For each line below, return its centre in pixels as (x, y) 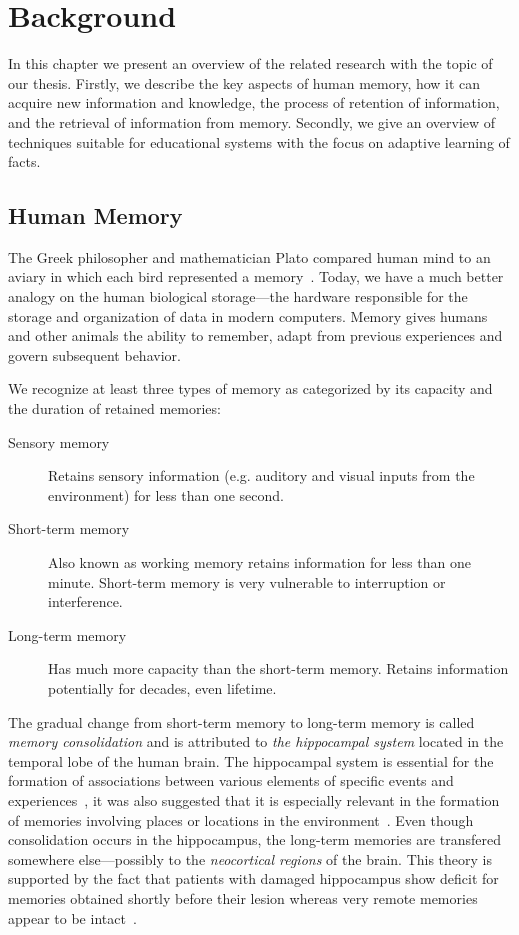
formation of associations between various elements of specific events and (231, 780)
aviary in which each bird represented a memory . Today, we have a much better (256, 276)
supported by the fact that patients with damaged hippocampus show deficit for (253, 878)
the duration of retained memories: (114, 408)
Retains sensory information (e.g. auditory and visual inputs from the (261, 475)
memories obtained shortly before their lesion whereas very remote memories (243, 897)
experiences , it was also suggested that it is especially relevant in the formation (254, 799)
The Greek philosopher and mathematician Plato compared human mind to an (249, 256)
